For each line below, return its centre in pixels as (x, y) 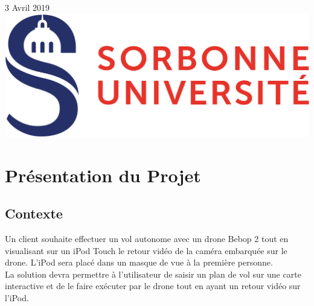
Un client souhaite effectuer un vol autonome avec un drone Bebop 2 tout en (147, 239)
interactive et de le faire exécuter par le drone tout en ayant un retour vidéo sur (153, 286)
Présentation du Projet (103, 175)
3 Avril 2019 (27, 7)
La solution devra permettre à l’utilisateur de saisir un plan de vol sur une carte (153, 274)
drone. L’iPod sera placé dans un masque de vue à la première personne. (139, 262)
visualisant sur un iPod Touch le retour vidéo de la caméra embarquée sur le (146, 250)
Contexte (34, 213)
